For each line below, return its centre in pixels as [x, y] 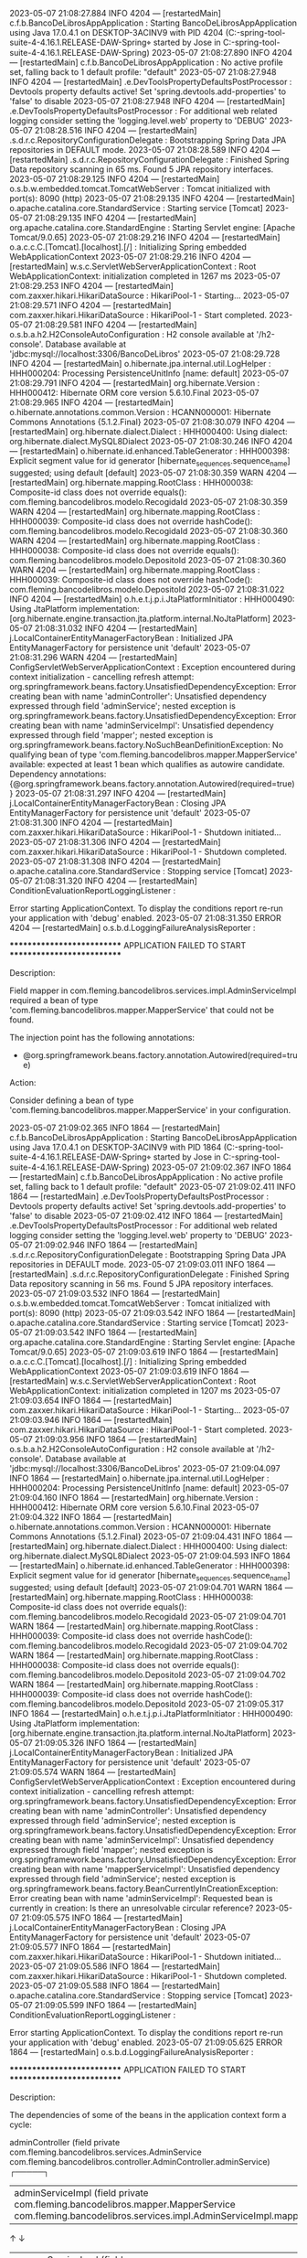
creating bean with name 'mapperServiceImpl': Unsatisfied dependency [145, 1868]
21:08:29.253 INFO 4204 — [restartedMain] [91, 286]
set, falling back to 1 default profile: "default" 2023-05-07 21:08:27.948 [143, 72]
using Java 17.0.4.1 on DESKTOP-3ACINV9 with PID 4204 [116, 32]
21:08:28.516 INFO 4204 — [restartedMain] [116, 130]
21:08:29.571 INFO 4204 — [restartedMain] [90, 305]
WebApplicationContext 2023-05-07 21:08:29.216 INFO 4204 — [130, 257]
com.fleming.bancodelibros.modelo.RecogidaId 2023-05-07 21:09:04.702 [148, 1645]
